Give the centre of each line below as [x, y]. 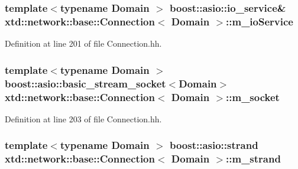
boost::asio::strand [214, 145]
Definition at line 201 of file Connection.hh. [83, 43]
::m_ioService [260, 21]
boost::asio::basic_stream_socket [85, 83]
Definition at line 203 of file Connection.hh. [83, 118]
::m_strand [253, 159]
